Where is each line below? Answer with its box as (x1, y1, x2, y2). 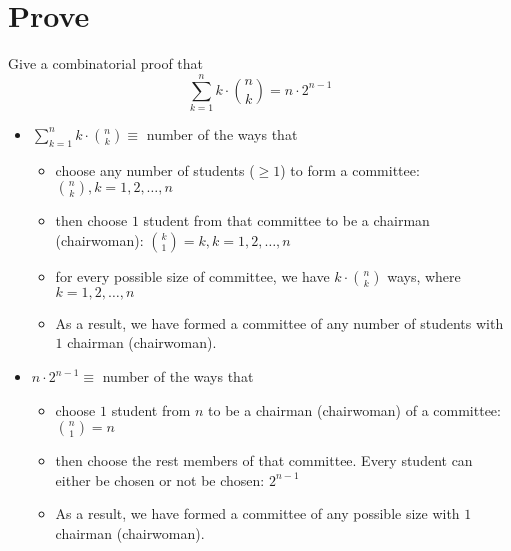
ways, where (387, 265, 461, 286)
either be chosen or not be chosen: (55, 469, 265, 490)
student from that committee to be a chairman (143, 210, 430, 231)
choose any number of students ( (55, 159, 255, 180)
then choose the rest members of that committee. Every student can (55, 450, 473, 471)
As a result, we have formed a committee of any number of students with (55, 312, 504, 333)
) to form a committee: (280, 159, 420, 180)
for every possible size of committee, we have (55, 265, 330, 286)
